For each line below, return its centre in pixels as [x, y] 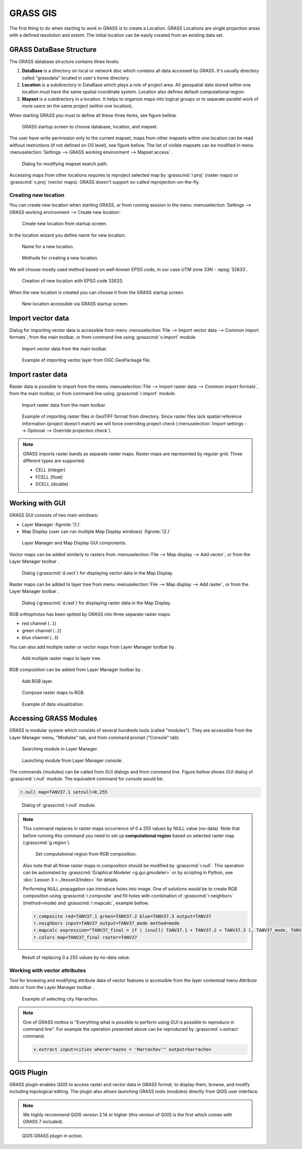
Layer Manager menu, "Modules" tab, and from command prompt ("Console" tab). [95, 737]
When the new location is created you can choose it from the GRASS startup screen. [97, 292]
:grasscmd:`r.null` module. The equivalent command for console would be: [86, 779]
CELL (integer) [50, 470]
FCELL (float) [49, 477]
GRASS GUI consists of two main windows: [54, 515]
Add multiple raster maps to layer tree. [62, 658]
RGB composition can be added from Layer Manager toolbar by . [76, 670]
